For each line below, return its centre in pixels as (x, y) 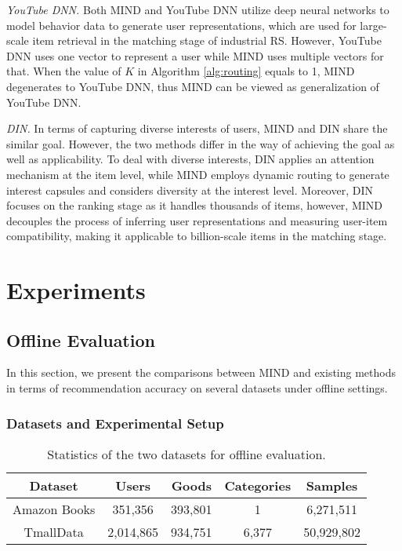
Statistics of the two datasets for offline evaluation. (187, 454)
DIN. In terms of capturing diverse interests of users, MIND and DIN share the (197, 128)
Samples (332, 485)
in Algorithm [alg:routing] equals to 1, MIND (246, 71)
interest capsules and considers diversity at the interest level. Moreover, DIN (190, 190)
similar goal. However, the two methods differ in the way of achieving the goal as (201, 143)
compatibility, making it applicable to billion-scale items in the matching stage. (197, 236)
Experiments (76, 290)
